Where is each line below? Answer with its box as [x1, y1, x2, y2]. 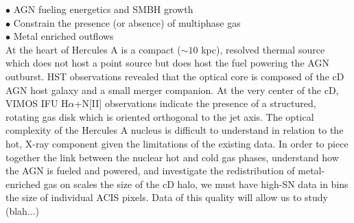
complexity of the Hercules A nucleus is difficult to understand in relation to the [5, 123, 344, 137]
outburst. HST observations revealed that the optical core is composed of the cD [5, 69, 344, 83]
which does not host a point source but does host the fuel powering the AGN [5, 56, 329, 70]
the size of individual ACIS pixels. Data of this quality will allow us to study [5, 190, 328, 204]
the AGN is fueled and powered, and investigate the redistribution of [5, 163, 295, 178]
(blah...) [5, 203, 40, 218]
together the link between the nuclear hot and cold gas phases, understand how [5, 150, 339, 164]
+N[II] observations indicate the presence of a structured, [74, 96, 316, 110]
